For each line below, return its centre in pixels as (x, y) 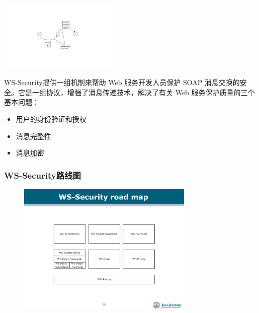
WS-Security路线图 (42, 175)
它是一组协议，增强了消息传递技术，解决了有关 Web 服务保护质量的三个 (136, 92)
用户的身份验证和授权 (51, 119)
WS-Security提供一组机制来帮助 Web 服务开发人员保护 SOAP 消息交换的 (122, 82)
